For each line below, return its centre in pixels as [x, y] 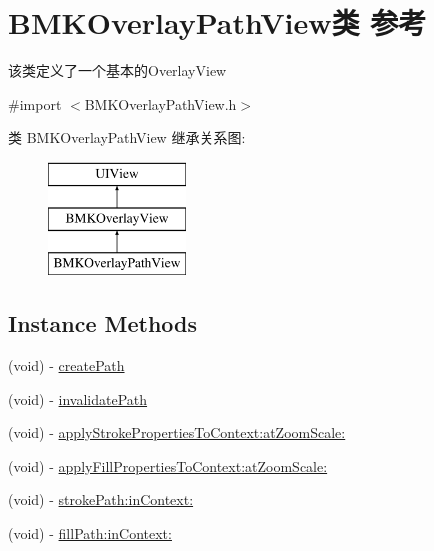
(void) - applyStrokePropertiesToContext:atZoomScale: [177, 432]
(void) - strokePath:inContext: [101, 499]
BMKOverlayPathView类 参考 [217, 22]
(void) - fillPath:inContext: [90, 533]
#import [35, 103]
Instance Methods [102, 323]
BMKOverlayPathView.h [160, 103]
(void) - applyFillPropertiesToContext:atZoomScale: [168, 465]
